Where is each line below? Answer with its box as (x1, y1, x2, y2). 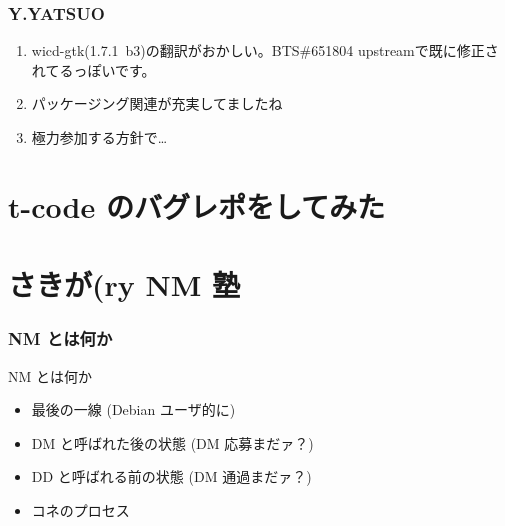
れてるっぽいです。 (31, 59, 156, 80)
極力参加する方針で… (31, 127, 168, 147)
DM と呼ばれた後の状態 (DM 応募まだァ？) (31, 432, 314, 453)
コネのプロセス (31, 499, 130, 520)
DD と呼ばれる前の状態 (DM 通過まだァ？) (31, 466, 312, 487)
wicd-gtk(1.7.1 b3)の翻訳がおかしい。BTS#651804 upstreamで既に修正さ (31, 40, 499, 61)
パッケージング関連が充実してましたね (31, 93, 283, 114)
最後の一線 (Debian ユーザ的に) (31, 399, 236, 420)
